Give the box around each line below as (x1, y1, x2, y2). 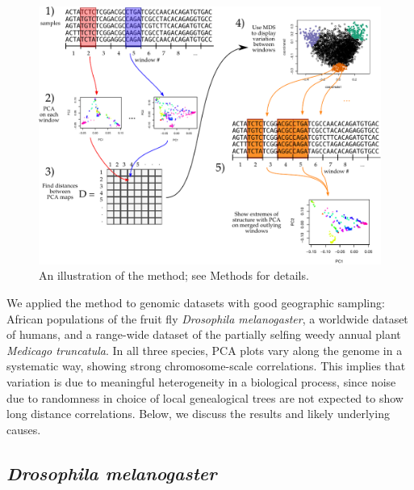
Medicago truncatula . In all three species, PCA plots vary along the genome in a (6, 341, 403, 358)
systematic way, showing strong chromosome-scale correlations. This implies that (6, 357, 406, 374)
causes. (6, 420, 41, 437)
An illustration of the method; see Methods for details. (39, 267, 309, 284)
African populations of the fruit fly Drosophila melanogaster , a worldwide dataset (6, 310, 408, 327)
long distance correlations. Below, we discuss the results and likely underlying (6, 405, 390, 422)
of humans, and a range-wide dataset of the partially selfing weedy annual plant (6, 326, 401, 343)
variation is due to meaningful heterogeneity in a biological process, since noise (6, 373, 396, 390)
